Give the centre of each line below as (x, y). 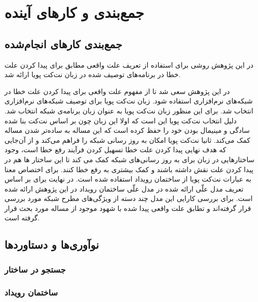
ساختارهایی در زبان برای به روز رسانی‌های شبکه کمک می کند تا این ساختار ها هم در (129, 159)
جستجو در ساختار (35, 269)
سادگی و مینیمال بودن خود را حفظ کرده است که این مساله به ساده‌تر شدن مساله (127, 130)
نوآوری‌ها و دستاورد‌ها (52, 245)
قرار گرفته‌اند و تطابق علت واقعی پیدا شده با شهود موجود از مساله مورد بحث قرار (128, 208)
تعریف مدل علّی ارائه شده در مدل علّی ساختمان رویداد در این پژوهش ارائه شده (124, 188)
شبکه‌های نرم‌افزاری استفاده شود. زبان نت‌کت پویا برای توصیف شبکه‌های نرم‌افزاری (129, 101)
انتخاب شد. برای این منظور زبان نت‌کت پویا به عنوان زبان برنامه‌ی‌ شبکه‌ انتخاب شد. (129, 110)
